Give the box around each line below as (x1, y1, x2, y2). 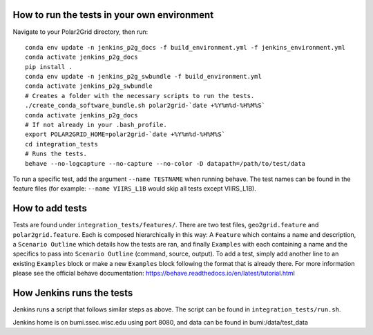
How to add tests (12, 202, 88, 214)
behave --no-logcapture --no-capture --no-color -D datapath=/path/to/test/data (25, 160, 306, 167)
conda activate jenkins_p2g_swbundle (25, 82, 153, 90)
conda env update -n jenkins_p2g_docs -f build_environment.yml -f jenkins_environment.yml (25, 44, 345, 51)
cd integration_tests (25, 140, 98, 148)
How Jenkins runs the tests (12, 287, 133, 299)
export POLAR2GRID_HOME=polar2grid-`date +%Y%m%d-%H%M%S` (25, 131, 226, 138)
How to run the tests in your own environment (12, 9, 214, 21)
